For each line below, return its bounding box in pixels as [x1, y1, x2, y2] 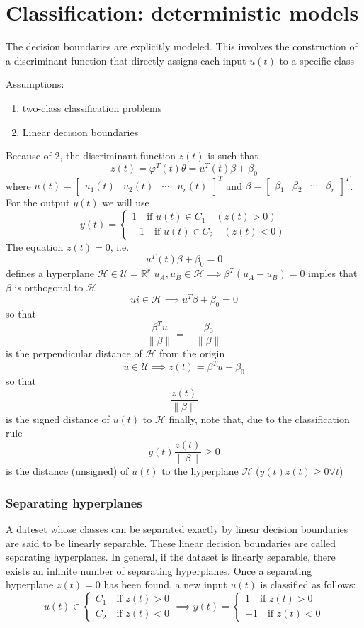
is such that [207, 148, 258, 163]
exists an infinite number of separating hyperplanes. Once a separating [6, 563, 312, 578]
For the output [6, 195, 70, 210]
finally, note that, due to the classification [169, 411, 350, 426]
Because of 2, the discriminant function [6, 148, 176, 163]
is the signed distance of [6, 411, 110, 426]
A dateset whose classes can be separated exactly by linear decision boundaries [6, 521, 348, 536]
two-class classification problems [22, 100, 162, 115]
